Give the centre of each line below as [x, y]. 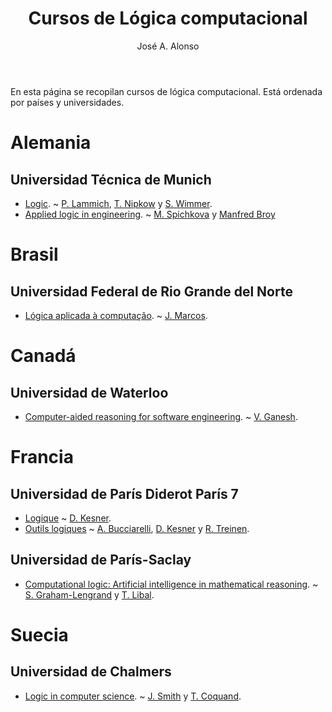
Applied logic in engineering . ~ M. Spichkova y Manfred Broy [150, 214]
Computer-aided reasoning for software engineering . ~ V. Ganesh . [161, 416]
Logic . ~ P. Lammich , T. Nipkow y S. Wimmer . [118, 203]
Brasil [34, 254]
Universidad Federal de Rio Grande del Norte [151, 291]
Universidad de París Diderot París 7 [124, 493]
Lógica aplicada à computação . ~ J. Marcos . [116, 315]
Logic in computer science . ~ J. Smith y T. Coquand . [133, 696]
